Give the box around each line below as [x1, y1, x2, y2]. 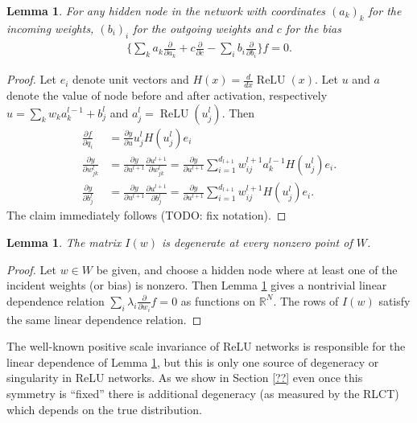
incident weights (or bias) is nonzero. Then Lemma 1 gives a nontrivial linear [6, 277, 387, 294]
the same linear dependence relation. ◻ [6, 310, 202, 327]
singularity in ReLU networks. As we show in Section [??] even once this [6, 369, 363, 386]
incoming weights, [6, 19, 94, 36]
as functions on [180, 292, 256, 309]
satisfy [378, 292, 411, 309]
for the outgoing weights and [133, 19, 273, 36]
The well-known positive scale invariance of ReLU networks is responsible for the [6, 338, 406, 355]
